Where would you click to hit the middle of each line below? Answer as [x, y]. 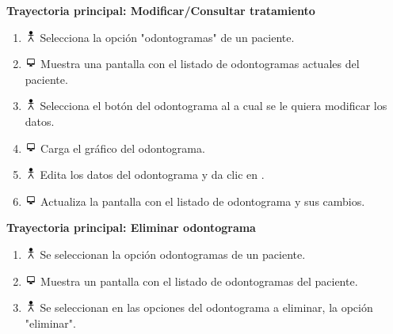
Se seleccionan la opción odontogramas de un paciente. [173, 254]
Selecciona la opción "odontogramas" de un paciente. [167, 37]
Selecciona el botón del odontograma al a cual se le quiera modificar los [214, 106]
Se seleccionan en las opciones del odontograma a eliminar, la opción [206, 307]
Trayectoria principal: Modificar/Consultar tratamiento [161, 10]
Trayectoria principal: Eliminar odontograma [131, 228]
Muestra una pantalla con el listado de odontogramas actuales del [200, 64]
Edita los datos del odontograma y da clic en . [152, 175]
